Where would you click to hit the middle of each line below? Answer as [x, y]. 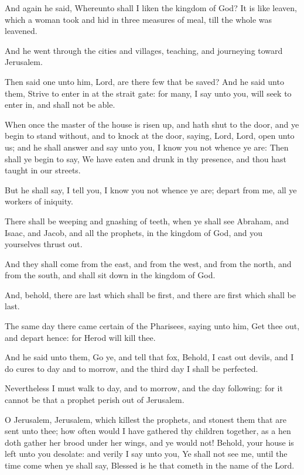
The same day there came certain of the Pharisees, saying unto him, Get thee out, [152, 326]
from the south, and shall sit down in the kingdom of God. [110, 275]
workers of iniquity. [39, 201]
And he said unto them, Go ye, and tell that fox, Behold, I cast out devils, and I [149, 357]
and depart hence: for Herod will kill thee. [80, 337]
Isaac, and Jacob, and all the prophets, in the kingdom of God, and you [134, 232]
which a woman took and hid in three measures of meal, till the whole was [139, 19]
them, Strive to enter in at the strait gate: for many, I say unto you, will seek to [148, 93]
